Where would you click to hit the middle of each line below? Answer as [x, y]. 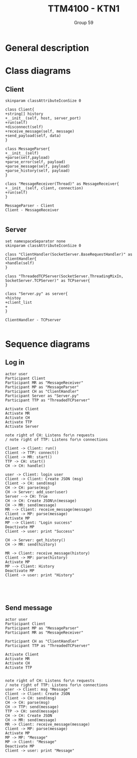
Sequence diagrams [48, 344]
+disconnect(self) [24, 127]
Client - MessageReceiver [32, 210]
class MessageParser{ [28, 149]
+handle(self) [20, 263]
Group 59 [84, 22]
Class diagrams [38, 71]
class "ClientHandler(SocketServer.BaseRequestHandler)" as [69, 254]
